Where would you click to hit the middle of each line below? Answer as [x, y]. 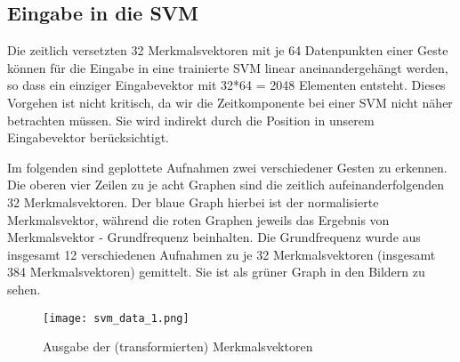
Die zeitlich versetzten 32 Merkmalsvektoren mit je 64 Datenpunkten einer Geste [228, 50]
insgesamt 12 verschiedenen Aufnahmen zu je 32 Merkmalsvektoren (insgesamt [222, 254]
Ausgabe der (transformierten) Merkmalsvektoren [178, 346]
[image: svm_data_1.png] [116, 318]
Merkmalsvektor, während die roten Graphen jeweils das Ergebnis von [198, 219]
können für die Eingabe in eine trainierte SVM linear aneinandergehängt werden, [228, 67]
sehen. [24, 289]
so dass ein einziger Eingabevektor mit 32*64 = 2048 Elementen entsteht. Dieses [226, 85]
